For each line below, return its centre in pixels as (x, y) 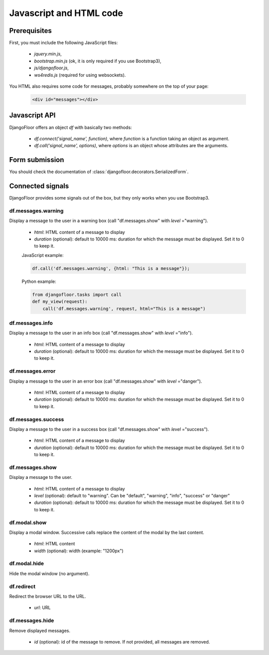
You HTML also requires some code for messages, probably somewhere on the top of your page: (109, 86)
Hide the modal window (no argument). (49, 573)
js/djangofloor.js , (52, 68)
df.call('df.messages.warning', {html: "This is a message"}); (111, 268)
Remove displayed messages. (40, 631)
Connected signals (39, 186)
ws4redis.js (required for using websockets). (80, 75)
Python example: (39, 281)
